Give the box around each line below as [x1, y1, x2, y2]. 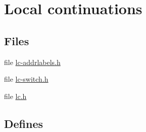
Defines [4, 115, 43, 131]
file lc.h [4, 90, 27, 101]
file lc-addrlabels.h [4, 56, 61, 67]
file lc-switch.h [4, 74, 48, 84]
